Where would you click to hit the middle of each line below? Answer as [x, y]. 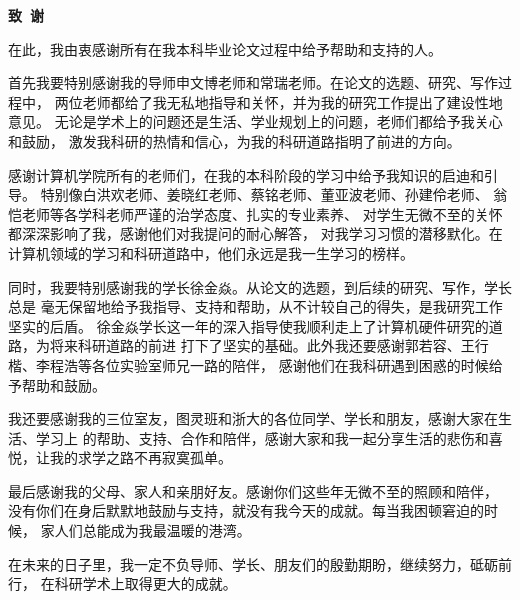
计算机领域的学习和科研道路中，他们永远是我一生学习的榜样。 [211, 252]
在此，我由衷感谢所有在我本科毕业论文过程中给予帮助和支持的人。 [225, 48]
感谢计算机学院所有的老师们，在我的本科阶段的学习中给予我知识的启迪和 [246, 174]
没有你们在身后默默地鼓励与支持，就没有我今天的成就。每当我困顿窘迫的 [246, 510]
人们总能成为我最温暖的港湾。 [152, 530]
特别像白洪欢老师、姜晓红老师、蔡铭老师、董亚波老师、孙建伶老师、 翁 [274, 194]
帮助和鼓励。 [63, 384]
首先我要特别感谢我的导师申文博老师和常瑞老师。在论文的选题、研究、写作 [253, 82]
